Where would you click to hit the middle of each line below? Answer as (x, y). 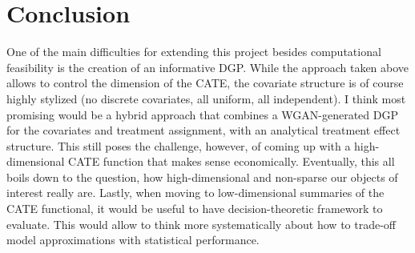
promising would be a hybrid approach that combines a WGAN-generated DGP (202, 114)
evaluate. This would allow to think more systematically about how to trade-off (201, 224)
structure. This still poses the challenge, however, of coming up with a (179, 145)
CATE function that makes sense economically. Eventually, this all (232, 161)
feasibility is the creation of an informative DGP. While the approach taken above (208, 67)
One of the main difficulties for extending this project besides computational (194, 52)
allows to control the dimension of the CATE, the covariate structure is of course (205, 83)
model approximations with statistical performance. (133, 240)
